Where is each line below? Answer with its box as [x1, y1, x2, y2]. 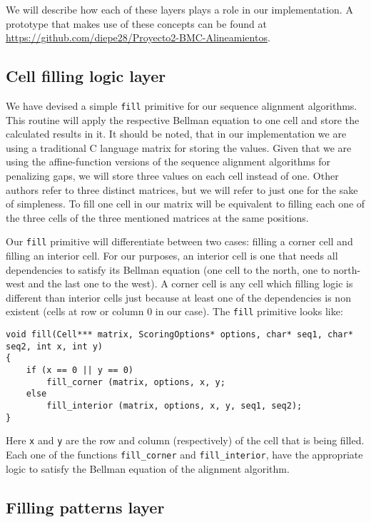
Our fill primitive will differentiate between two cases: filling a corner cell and [6, 234, 353, 249]
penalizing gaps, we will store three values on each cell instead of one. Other [6, 168, 339, 183]
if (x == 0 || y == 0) [26, 365, 133, 376]
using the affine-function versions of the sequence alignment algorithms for [6, 154, 331, 169]
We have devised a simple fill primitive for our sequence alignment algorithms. [6, 98, 357, 113]
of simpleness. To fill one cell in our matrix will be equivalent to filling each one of [6, 196, 365, 211]
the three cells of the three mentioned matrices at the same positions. [6, 210, 309, 225]
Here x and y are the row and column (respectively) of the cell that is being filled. [6, 433, 365, 448]
